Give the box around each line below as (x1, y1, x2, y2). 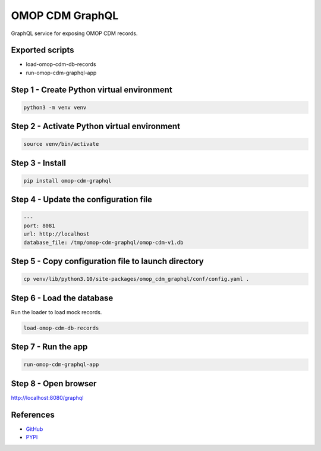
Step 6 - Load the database (11, 293, 114, 303)
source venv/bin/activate (23, 140, 99, 148)
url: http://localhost (23, 231, 90, 237)
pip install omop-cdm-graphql (23, 177, 112, 184)
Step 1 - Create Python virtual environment (11, 84, 172, 95)
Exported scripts (11, 45, 74, 55)
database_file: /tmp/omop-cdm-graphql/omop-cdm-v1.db (23, 239, 184, 246)
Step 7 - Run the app (11, 342, 88, 352)
